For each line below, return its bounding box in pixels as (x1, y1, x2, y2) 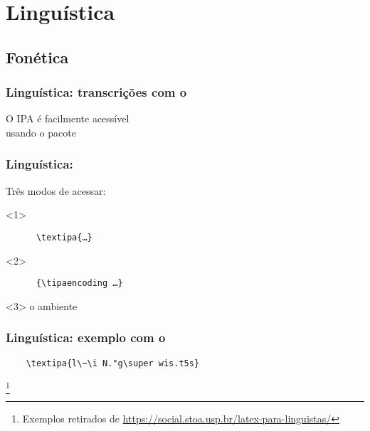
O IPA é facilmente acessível (6, 111, 129, 126)
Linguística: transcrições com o (6, 83, 187, 101)
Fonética (6, 46, 69, 68)
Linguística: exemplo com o (6, 329, 166, 346)
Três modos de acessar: (6, 183, 106, 198)
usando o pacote (6, 124, 76, 139)
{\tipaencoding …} (36, 278, 123, 289)
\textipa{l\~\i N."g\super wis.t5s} (26, 358, 200, 368)
